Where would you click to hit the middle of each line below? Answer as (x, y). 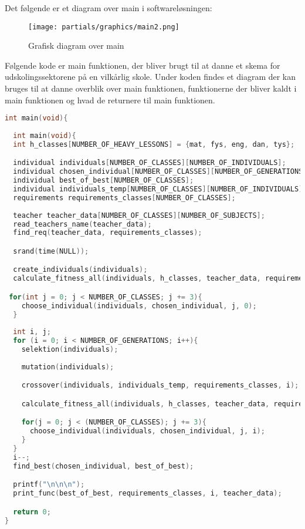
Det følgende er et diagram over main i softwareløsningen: (109, 8)
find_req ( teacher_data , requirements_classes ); (108, 233)
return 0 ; (32, 512)
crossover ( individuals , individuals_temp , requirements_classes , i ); (160, 385)
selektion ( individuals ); (70, 350)
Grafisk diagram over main (76, 46)
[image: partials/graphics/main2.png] (104, 27)
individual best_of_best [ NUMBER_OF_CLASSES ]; (104, 181)
